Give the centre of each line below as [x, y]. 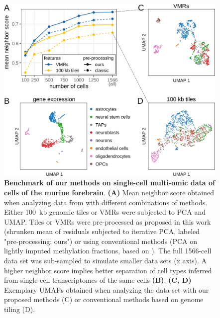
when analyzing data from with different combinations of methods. [106, 202]
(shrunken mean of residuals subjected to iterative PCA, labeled [102, 231]
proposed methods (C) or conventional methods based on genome [104, 299]
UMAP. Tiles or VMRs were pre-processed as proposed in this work [108, 221]
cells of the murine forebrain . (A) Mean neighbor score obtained [109, 192]
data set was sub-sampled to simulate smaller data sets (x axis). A [106, 261]
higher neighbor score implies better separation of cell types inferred [108, 270]
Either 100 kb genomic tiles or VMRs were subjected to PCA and [105, 212]
